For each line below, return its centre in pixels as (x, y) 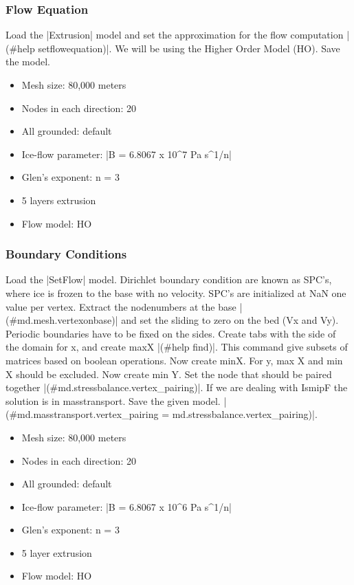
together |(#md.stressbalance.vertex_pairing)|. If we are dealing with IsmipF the (177, 387)
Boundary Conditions (66, 254)
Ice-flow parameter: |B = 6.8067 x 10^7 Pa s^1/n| (126, 154)
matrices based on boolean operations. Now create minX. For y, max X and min (174, 360)
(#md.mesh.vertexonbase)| (62, 320)
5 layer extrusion (57, 552)
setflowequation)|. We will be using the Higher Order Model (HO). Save (189, 48)
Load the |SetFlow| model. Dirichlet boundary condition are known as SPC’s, (169, 279)
